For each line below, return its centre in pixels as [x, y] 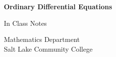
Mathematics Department [42, 39]
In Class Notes [25, 23]
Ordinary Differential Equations [58, 6]
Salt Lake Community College [48, 48]
